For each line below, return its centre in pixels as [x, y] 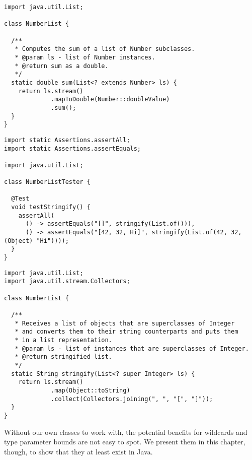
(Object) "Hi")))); [36, 241]
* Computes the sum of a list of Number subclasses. [105, 49]
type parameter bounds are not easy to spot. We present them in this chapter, [125, 442]
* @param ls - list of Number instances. [85, 57]
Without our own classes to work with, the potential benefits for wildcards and [126, 432]
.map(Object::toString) [91, 390]
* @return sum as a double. [62, 66]
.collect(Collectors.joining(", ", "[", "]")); [132, 399]
